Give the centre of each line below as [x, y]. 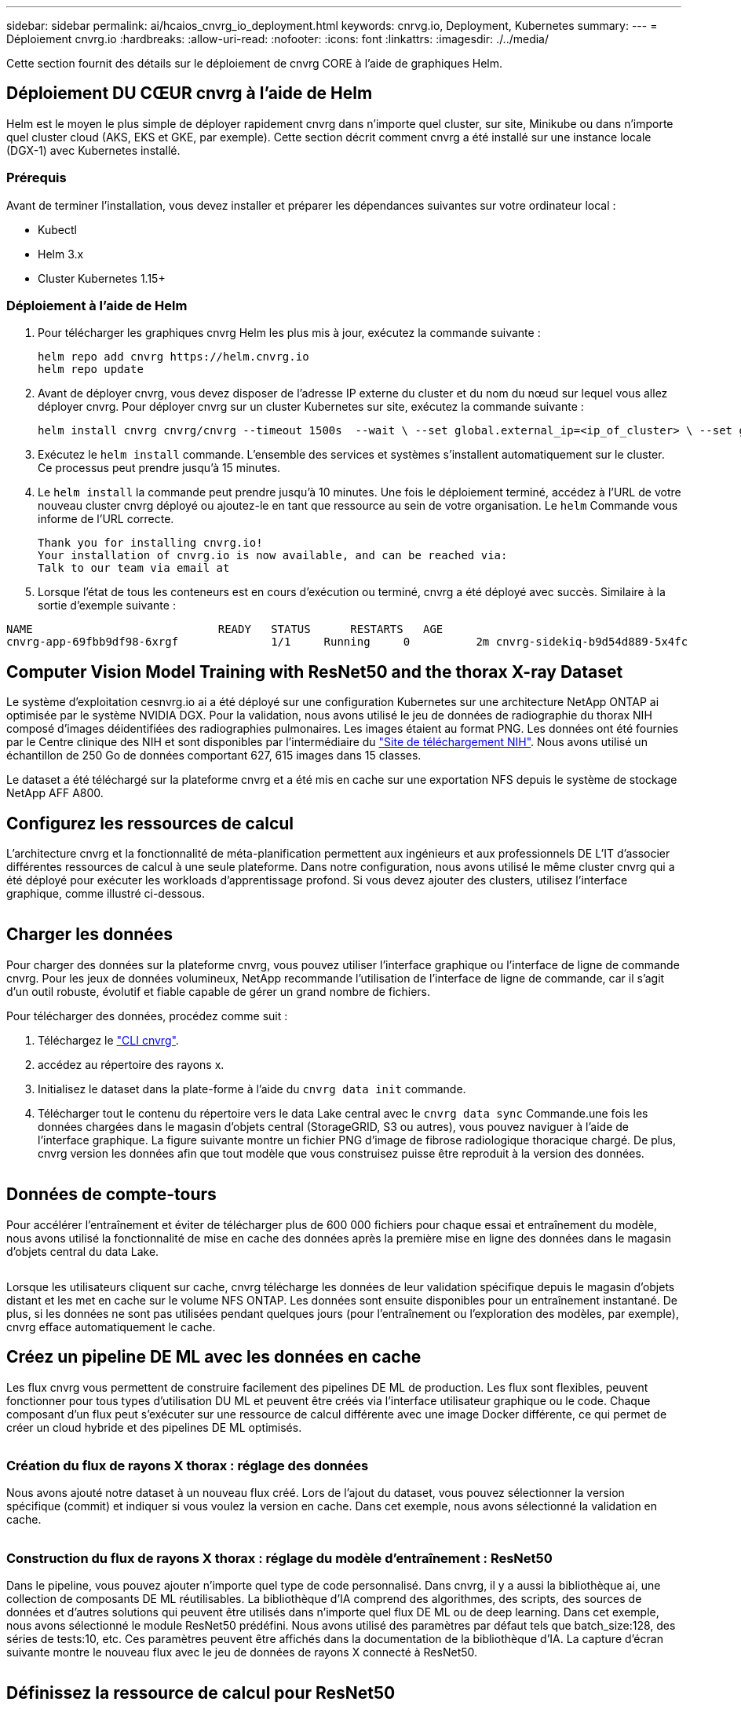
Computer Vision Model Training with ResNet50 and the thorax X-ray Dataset [315, 672]
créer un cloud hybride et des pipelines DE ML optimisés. [154, 1427]
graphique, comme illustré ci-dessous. [106, 894]
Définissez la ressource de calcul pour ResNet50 [201, 1693]
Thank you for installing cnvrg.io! [150, 543]
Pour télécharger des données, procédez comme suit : [147, 1016]
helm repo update [91, 370]
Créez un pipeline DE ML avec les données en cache [214, 1357]
